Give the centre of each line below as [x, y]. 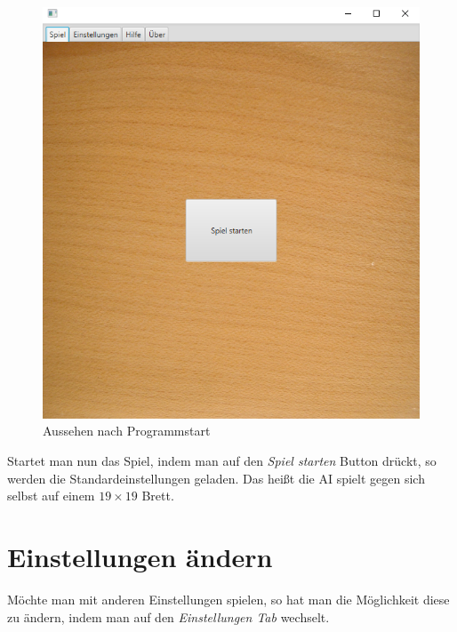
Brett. [158, 496]
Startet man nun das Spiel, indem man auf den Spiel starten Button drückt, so [222, 461]
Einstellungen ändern [140, 557]
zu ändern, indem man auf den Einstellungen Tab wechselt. [168, 616]
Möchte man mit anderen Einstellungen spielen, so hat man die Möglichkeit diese [228, 599]
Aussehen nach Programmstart [127, 431]
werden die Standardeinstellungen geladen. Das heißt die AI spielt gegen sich [216, 478]
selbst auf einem [51, 496]
